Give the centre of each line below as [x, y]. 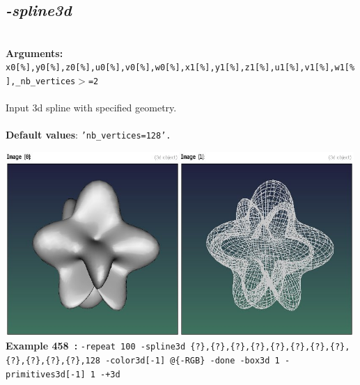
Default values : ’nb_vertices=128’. [88, 135]
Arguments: [34, 53]
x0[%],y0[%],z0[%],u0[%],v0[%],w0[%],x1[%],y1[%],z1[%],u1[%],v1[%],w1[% [180, 68]
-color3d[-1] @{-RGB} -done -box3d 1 [193, 360]
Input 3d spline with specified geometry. [91, 108]
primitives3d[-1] [46, 374]
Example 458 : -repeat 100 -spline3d [96, 346]
